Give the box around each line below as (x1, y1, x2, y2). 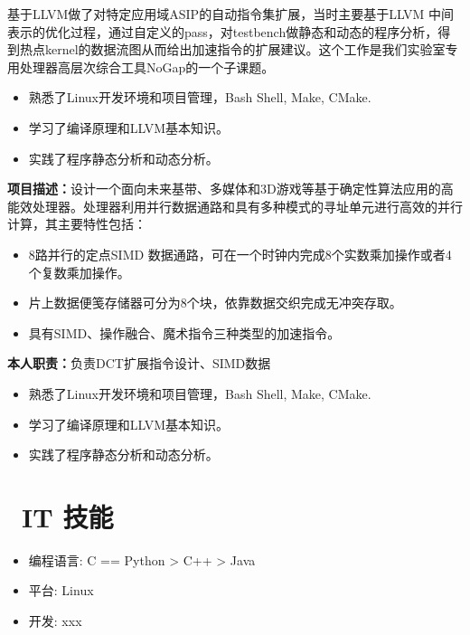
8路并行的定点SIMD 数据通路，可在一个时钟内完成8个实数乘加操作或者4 (28, 244, 452, 263)
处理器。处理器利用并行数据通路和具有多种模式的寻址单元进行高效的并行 (32, 196, 463, 215)
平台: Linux (28, 581, 94, 600)
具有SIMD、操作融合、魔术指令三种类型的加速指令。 (28, 323, 341, 342)
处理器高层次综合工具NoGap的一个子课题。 (19, 57, 275, 76)
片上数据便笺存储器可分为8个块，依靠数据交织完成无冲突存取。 (28, 293, 402, 312)
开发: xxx (28, 611, 82, 630)
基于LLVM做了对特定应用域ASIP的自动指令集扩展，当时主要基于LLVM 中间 (7, 5, 455, 23)
